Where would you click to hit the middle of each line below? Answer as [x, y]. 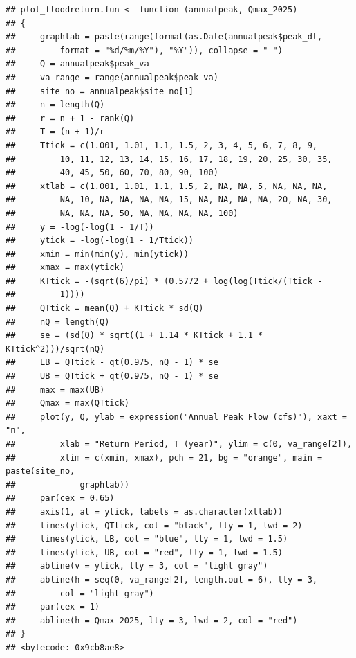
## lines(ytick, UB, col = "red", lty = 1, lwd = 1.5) [144, 552]
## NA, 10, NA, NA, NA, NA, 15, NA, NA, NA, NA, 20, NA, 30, [169, 200]
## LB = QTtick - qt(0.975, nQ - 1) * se [112, 363]
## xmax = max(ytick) [65, 268]
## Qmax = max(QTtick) [67, 403]
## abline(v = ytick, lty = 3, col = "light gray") [137, 566]
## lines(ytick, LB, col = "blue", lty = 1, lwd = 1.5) [147, 539]
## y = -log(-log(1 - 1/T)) [80, 227]
